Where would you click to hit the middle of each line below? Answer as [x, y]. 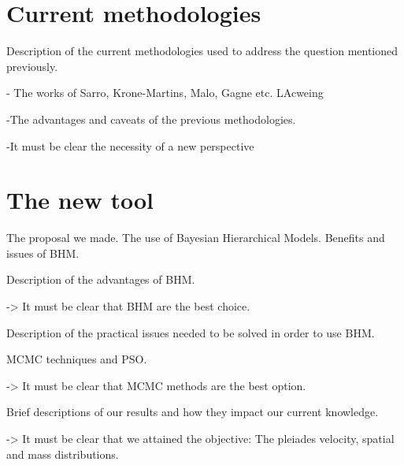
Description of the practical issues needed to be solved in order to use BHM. [191, 332]
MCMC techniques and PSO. [77, 359]
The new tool [80, 200]
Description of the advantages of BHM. [101, 279]
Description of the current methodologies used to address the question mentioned [202, 51]
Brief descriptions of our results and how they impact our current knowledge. [193, 412]
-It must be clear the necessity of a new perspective [130, 145]
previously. [32, 66]
